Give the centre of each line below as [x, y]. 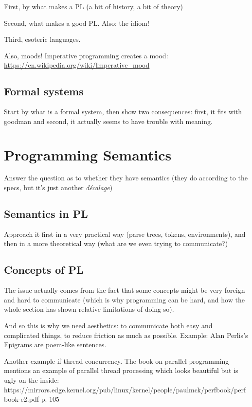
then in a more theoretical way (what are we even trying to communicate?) [116, 243]
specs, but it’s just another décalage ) [58, 187]
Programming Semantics [88, 154]
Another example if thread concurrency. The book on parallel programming [117, 361]
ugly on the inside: [32, 380]
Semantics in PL [46, 214]
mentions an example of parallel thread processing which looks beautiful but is [121, 370]
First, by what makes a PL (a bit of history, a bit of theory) [94, 6]
